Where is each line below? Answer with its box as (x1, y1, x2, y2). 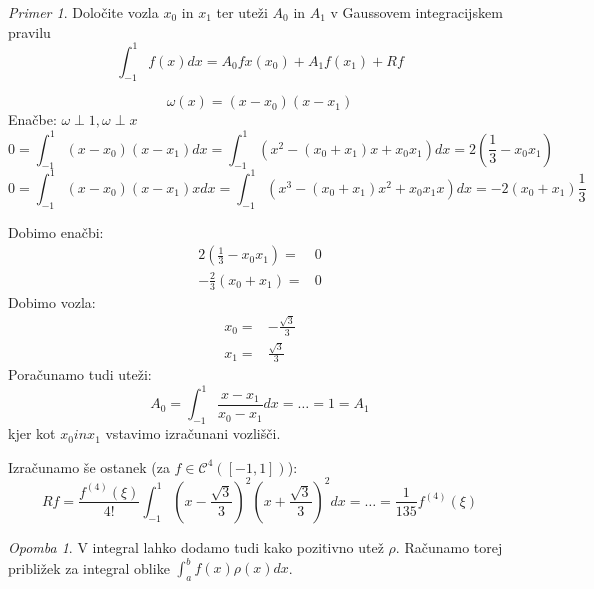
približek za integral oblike (8, 557, 170, 578)
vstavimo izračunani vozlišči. (105, 423, 281, 444)
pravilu (8, 21, 51, 42)
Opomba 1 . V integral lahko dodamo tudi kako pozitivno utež (8, 536, 384, 557)
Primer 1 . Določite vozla (8, 2, 159, 22)
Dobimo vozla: (8, 291, 96, 312)
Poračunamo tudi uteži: (8, 364, 152, 385)
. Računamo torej (395, 536, 503, 557)
